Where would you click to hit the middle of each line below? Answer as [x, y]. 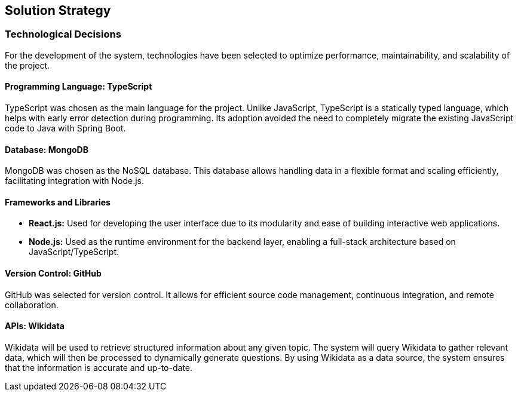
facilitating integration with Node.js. [74, 181]
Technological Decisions [63, 34]
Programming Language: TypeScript [79, 87]
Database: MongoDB [47, 149]
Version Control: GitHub [53, 274]
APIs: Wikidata [35, 326]
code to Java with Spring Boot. [65, 128]
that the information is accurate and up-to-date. [99, 367]
